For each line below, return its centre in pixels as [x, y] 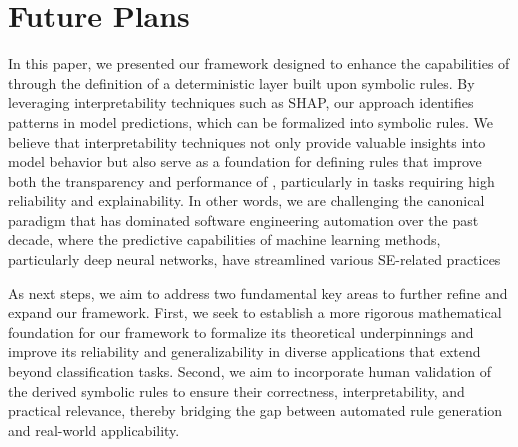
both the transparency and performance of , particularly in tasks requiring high [251, 180]
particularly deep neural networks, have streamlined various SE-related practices [254, 259]
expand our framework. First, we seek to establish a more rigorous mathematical [255, 312]
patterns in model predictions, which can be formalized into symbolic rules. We [251, 121]
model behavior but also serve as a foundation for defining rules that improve [245, 161]
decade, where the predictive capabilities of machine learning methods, [224, 239]
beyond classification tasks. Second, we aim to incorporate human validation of [250, 371]
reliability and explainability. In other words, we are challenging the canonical [246, 200]
